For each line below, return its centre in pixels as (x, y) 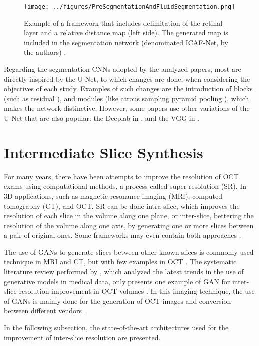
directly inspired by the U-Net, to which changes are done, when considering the (127, 79)
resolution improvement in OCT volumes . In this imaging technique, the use (137, 291)
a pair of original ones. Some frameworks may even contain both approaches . (123, 235)
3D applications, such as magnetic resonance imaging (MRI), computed (113, 196)
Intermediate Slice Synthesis (104, 152)
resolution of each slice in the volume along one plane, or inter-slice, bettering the (129, 216)
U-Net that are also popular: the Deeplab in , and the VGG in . (102, 118)
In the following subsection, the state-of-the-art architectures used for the (116, 328)
